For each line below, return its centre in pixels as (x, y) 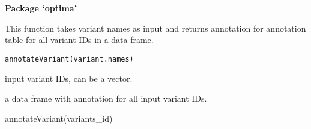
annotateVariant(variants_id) (59, 118)
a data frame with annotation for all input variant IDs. (106, 98)
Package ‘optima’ (41, 8)
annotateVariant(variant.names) (69, 59)
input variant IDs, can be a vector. (69, 78)
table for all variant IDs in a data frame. (79, 40)
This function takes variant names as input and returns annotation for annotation (155, 28)
